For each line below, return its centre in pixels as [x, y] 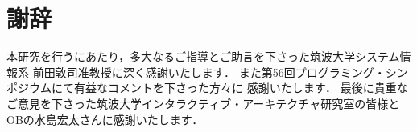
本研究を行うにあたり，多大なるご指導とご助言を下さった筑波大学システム [203, 56]
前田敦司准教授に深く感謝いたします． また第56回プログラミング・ [209, 72]
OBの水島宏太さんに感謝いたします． [105, 119]
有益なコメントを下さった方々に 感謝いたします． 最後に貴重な [241, 88]
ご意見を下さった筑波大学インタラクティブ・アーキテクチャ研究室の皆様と [203, 103]
